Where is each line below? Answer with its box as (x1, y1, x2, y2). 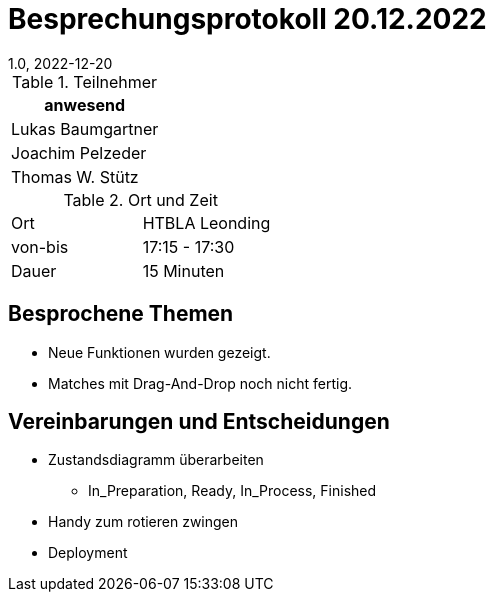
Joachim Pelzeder (11, 142, 147, 163)
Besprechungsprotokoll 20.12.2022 (8, 2, 487, 36)
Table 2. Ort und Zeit (63, 189, 218, 210)
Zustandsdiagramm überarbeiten (48, 451, 264, 469)
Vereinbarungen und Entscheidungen (8, 409, 390, 435)
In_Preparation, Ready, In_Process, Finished (88, 482, 377, 500)
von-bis (11, 236, 69, 257)
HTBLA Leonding (142, 212, 271, 233)
